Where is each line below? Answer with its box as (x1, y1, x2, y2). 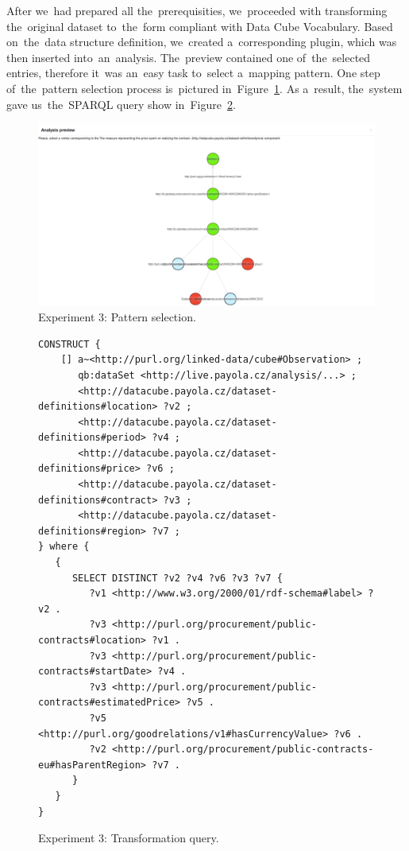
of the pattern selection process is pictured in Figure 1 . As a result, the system (6, 80, 403, 96)
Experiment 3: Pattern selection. (38, 309, 196, 325)
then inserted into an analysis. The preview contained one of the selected (6, 49, 371, 65)
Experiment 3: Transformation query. (38, 830, 219, 846)
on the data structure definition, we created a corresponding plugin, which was (6, 33, 397, 50)
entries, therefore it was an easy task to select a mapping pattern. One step (6, 64, 380, 81)
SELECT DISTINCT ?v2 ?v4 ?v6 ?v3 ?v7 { (71, 572, 283, 584)
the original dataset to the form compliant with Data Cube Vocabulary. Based (6, 17, 393, 34)
